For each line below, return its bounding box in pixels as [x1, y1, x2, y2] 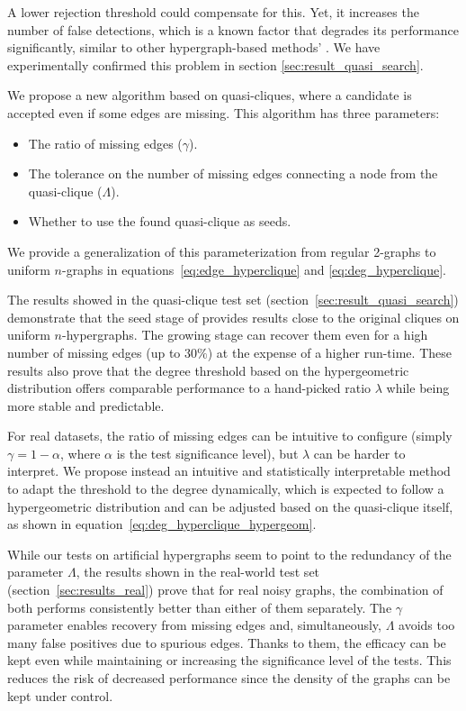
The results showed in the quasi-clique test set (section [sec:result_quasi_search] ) [7, 290, 459, 309]
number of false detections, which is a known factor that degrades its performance [7, 20, 459, 39]
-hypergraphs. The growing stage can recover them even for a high [61, 325, 428, 344]
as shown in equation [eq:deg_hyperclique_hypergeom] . [7, 515, 317, 533]
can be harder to [313, 443, 406, 462]
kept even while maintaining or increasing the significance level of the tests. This [7, 651, 452, 670]
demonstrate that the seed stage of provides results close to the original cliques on [7, 307, 460, 326]
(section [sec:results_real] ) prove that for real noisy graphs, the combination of [7, 580, 444, 599]
